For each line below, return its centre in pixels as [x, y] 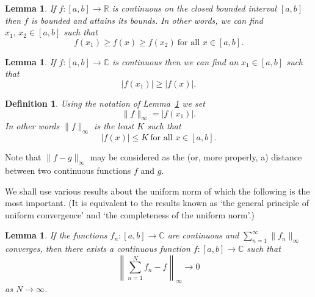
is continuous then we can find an [175, 61]
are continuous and [203, 235]
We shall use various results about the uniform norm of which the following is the [157, 191]
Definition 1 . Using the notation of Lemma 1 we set [105, 103]
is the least [114, 126]
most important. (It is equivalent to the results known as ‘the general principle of [157, 203]
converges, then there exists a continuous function [98, 249]
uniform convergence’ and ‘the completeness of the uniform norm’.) [130, 214]
